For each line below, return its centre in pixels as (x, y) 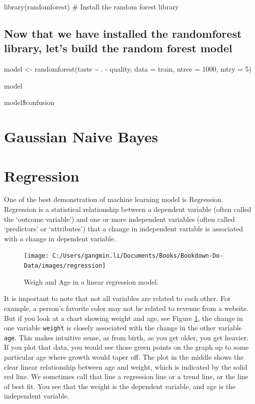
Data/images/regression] (65, 266)
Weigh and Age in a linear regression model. (91, 281)
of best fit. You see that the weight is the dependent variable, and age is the (120, 386)
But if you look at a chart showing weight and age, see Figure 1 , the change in (124, 318)
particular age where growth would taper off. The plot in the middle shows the (124, 357)
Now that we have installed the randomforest (123, 33)
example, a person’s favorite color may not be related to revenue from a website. (126, 308)
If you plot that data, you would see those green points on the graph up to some (127, 347)
